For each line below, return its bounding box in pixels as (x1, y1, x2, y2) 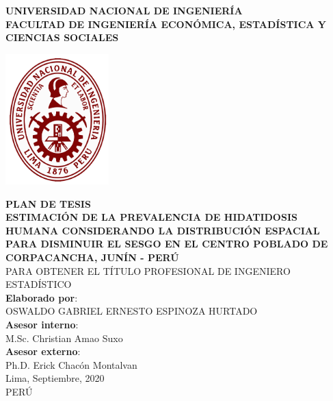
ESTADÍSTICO (5, 277, 72, 291)
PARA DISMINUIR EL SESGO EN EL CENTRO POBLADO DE (5, 236, 328, 251)
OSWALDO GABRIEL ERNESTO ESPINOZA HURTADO (5, 304, 258, 318)
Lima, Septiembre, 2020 (5, 371, 105, 385)
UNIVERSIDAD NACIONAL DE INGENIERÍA (5, 3, 243, 17)
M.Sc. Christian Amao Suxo (5, 330, 123, 345)
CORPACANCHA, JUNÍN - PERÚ (5, 250, 179, 264)
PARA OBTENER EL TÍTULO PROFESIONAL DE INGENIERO (5, 263, 291, 278)
